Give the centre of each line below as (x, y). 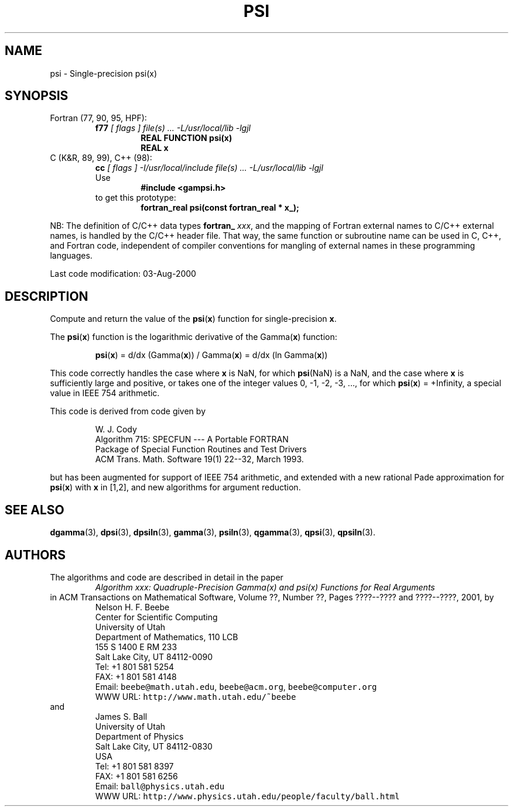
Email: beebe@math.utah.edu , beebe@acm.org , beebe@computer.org (236, 686)
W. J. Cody (116, 429)
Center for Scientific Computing (156, 617)
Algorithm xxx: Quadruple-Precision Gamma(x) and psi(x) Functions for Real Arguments (265, 587)
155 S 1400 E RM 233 (136, 647)
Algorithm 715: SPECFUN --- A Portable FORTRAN (192, 439)
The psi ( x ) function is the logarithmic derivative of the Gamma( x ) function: (194, 337)
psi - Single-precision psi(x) (104, 73)
